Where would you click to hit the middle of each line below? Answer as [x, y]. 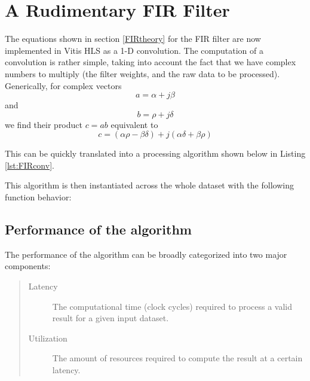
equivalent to [134, 124]
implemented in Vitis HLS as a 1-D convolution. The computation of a [134, 50]
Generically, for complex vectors [63, 85]
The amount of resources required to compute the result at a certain [177, 358]
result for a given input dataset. [111, 318]
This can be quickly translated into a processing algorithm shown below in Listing [155, 153]
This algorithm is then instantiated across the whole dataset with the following [149, 185]
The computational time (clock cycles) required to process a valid [172, 306]
